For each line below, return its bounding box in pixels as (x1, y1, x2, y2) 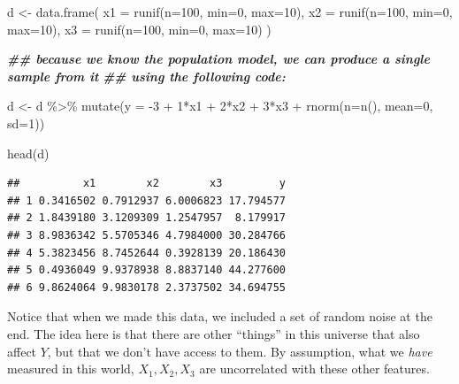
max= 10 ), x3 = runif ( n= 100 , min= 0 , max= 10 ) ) (7, 19, 272, 38)
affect (7, 342, 37, 360)
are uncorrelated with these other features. (199, 359, 430, 378)
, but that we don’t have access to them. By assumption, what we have (47, 342, 432, 360)
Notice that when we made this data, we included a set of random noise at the (7, 307, 432, 326)
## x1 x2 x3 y (7, 177, 286, 190)
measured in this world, (7, 359, 134, 378)
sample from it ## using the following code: (7, 66, 286, 85)
